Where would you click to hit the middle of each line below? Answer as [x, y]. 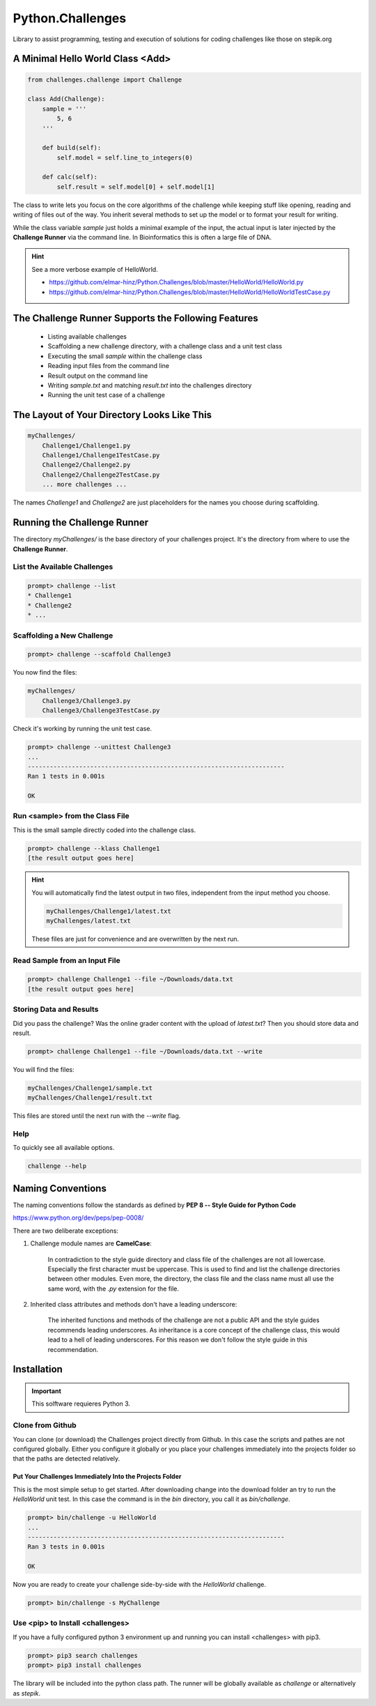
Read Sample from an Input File [67, 960]
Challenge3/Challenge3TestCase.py [101, 710]
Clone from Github [45, 1425]
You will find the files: [44, 1069]
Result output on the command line [98, 376]
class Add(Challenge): [66, 99]
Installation [38, 1369]
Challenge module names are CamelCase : [91, 1243]
